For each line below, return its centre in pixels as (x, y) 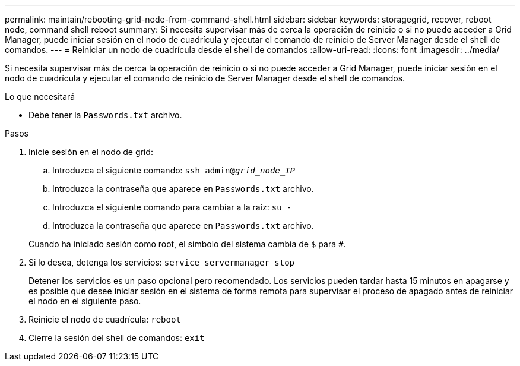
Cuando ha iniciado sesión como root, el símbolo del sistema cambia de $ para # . (187, 244)
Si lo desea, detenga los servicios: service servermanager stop (161, 262)
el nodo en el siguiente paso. (85, 301)
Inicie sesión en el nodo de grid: (91, 152)
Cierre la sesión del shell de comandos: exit (117, 338)
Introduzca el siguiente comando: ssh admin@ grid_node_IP (174, 170)
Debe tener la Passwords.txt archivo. (105, 115)
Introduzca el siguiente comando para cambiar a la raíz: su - (172, 207)
